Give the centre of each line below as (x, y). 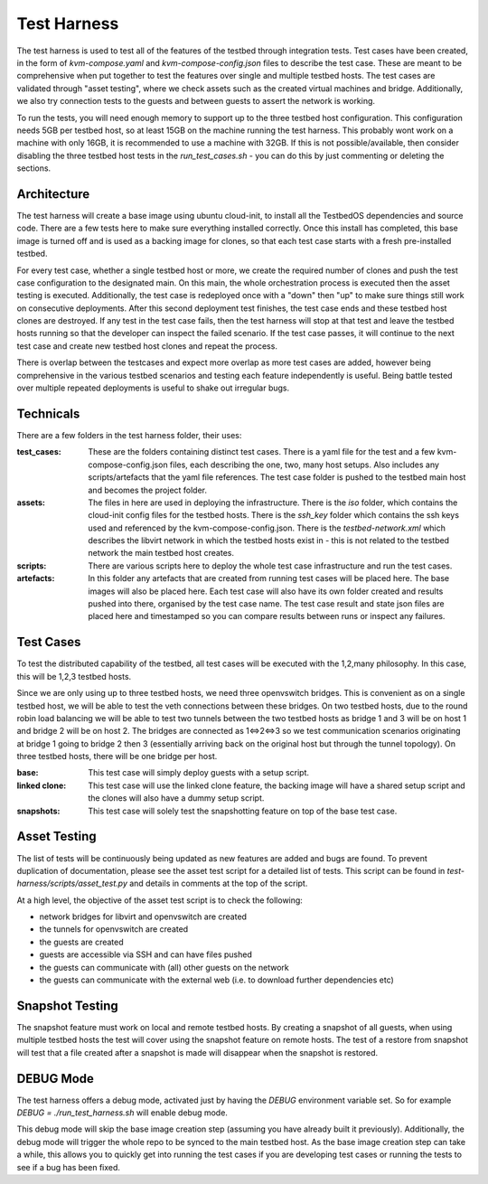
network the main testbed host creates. (161, 553)
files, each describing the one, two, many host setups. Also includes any (305, 465)
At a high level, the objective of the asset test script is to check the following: (160, 900)
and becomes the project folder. (148, 490)
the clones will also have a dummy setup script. (176, 798)
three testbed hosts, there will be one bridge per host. (117, 756)
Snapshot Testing (68, 1005)
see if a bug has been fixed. (69, 1167)
